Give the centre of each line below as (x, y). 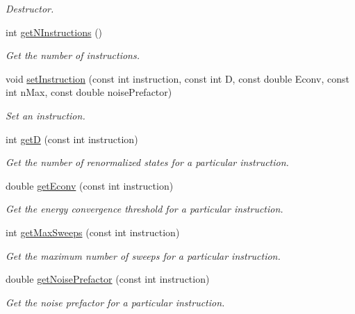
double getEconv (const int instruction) (90, 185)
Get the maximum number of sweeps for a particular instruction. (143, 255)
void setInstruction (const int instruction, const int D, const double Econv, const (177, 78)
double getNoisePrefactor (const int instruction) (108, 279)
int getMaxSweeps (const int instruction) (93, 232)
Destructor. (30, 8)
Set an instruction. (46, 115)
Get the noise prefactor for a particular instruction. (115, 302)
